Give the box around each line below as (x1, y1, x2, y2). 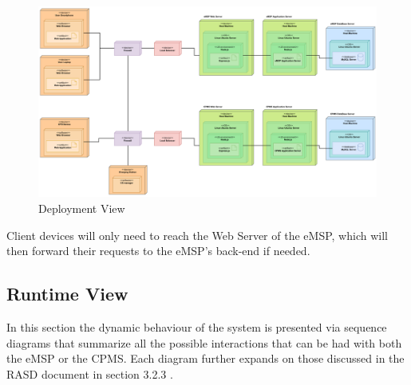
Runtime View (6, 281, 128, 306)
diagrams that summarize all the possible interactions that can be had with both (6, 334, 402, 351)
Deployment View (38, 199, 125, 216)
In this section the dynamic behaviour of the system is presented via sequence (6, 318, 387, 335)
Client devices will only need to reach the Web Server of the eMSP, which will (6, 226, 388, 243)
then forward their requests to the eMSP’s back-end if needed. (6, 242, 310, 259)
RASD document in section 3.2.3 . (6, 365, 173, 382)
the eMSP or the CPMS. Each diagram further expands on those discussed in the (6, 350, 405, 367)
